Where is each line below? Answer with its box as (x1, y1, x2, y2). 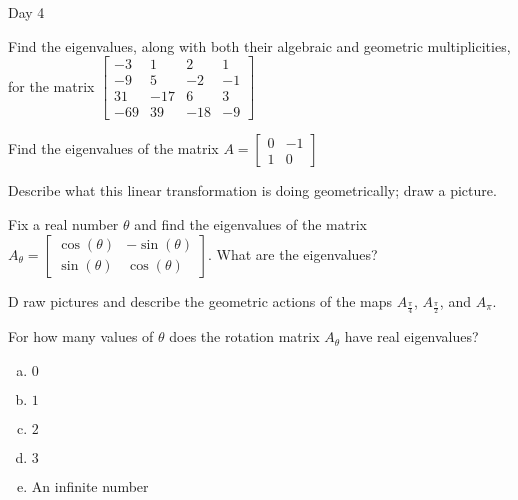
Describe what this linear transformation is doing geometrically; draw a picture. (8, 180, 497, 201)
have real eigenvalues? (344, 326, 479, 347)
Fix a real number (8, 213, 119, 234)
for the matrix (8, 75, 95, 96)
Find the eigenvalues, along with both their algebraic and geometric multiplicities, (8, 35, 511, 56)
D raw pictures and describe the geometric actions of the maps (8, 290, 393, 311)
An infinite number (31, 475, 149, 496)
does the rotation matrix (169, 326, 320, 347)
